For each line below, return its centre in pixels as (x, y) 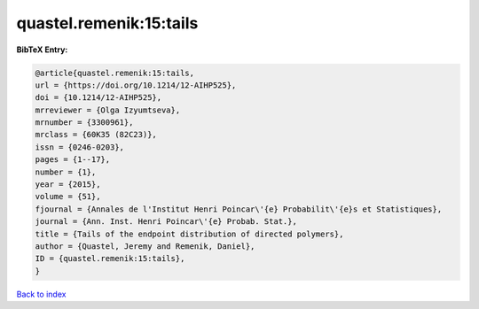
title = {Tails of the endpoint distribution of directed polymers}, (189, 234)
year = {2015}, (68, 185)
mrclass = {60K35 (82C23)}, (96, 135)
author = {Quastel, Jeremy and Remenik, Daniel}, (145, 247)
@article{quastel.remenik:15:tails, (115, 73)
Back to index (41, 294)
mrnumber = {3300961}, (84, 123)
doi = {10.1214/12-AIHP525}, (98, 98)
